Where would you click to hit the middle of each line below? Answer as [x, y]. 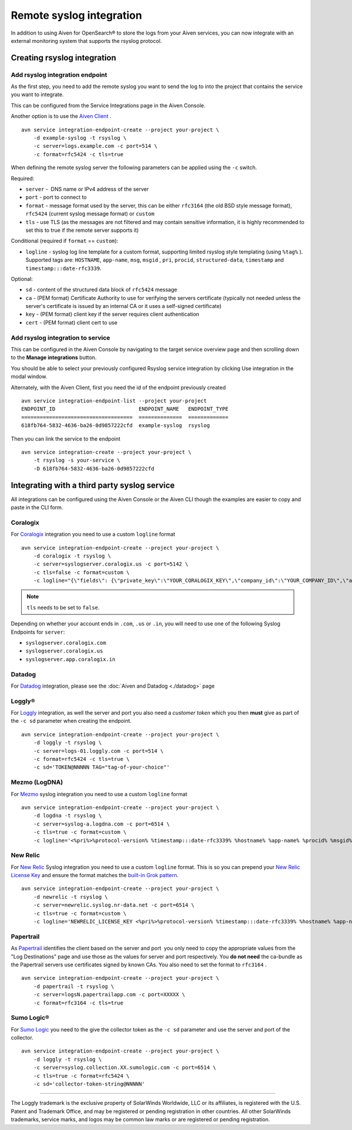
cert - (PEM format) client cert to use [71, 322]
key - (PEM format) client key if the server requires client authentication [112, 314]
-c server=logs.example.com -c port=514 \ [95, 146]
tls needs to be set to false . [63, 607]
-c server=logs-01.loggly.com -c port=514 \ [98, 751]
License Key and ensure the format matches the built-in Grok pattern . [95, 875]
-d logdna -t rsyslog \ [67, 816]
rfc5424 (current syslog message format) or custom [90, 214]
